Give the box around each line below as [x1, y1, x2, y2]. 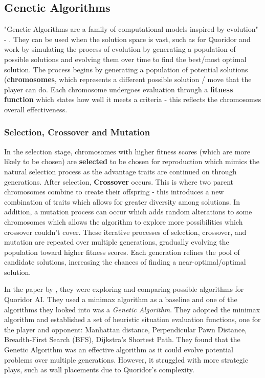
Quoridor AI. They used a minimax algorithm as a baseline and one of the [4, 294, 237, 305]
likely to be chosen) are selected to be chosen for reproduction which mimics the [4, 156, 260, 167]
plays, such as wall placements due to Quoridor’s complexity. [4, 364, 194, 375]
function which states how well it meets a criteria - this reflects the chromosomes [4, 94, 261, 105]
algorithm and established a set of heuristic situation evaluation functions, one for [4, 314, 261, 325]
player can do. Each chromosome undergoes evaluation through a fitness [4, 84, 233, 94]
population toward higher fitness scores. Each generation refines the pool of [4, 246, 240, 257]
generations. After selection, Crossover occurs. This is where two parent [4, 176, 234, 187]
